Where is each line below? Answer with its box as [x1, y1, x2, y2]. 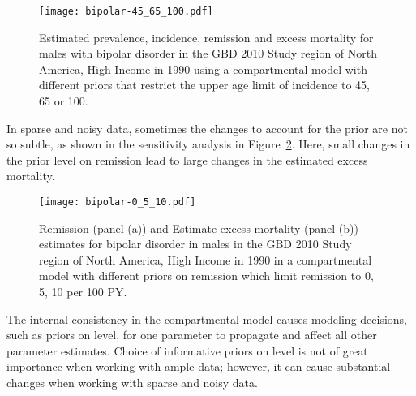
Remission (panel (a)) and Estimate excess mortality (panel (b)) [39, 219, 358, 236]
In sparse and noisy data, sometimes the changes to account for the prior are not [6, 119, 408, 136]
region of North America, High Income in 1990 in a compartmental [39, 251, 372, 268]
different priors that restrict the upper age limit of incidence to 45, [39, 76, 370, 93]
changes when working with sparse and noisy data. [6, 374, 258, 390]
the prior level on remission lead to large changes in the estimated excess [6, 151, 368, 168]
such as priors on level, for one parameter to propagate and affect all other [6, 326, 377, 343]
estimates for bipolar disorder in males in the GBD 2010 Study [39, 235, 352, 252]
